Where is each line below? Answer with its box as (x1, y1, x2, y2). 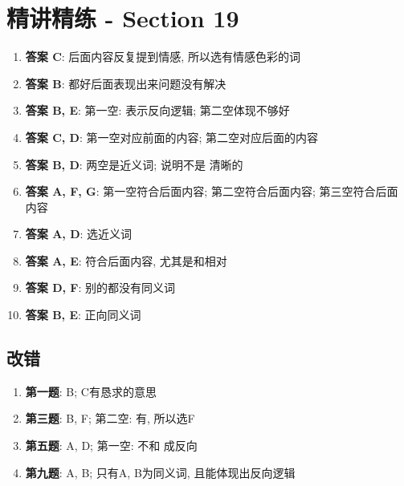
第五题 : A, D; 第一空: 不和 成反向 (25, 437, 198, 454)
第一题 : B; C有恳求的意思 (25, 383, 157, 399)
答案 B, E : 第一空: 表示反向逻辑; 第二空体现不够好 (25, 102, 290, 119)
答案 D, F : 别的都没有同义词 (25, 279, 176, 296)
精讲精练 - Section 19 (6, 2, 239, 34)
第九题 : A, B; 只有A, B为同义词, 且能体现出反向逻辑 (25, 464, 296, 480)
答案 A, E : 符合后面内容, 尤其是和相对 (25, 252, 227, 269)
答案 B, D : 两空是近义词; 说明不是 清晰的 (25, 156, 243, 172)
